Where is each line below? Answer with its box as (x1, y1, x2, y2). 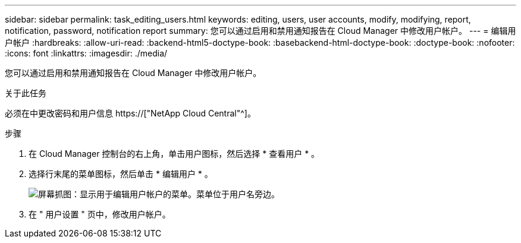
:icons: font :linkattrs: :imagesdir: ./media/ (5, 48, 168, 58)
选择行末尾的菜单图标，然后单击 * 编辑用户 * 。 (29, 169, 213, 179)
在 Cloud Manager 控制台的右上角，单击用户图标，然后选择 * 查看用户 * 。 (29, 149, 320, 159)
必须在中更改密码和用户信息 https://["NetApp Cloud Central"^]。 (5, 108, 256, 118)
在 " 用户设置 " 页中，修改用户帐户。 (29, 209, 171, 219)
